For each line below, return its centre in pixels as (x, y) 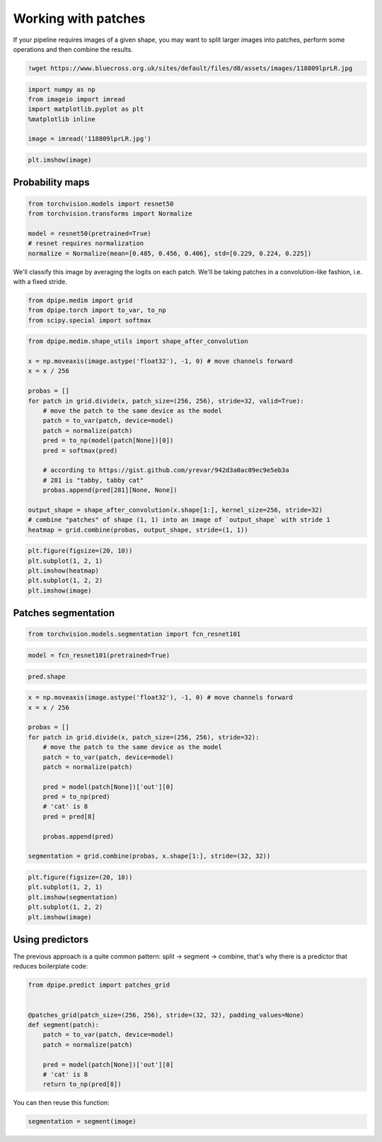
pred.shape (47, 676)
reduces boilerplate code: (51, 966)
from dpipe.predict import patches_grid (99, 985)
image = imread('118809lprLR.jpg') (89, 139)
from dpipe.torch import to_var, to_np (97, 310)
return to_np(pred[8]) (82, 1084)
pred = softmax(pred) (80, 450)
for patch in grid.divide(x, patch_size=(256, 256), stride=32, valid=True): (166, 401)
